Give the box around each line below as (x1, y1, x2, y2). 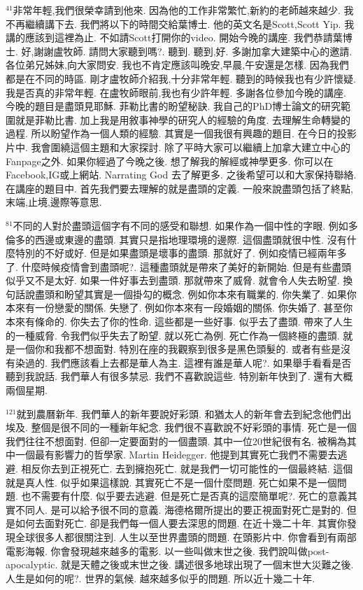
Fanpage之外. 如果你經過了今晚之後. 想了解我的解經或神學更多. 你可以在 (6, 153, 334, 168)
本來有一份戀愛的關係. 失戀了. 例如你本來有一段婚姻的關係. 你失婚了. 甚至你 (6, 300, 353, 315)
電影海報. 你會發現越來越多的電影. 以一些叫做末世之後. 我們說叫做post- (6, 543, 329, 558)
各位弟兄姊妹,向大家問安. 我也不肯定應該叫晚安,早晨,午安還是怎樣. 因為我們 (6, 57, 349, 72)
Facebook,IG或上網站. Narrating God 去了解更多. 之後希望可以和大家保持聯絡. (6, 167, 357, 182)
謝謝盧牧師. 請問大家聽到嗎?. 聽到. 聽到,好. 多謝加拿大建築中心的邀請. (34, 43, 353, 58)
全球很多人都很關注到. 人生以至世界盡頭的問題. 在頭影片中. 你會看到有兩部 (15, 529, 357, 544)
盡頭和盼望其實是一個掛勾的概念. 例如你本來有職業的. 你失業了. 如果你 (34, 286, 357, 301)
